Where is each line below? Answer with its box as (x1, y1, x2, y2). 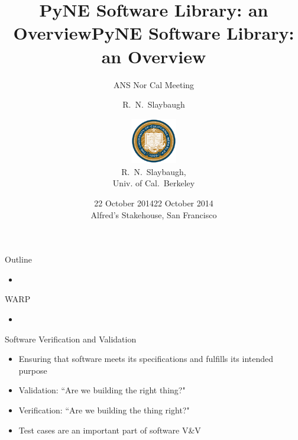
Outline (5, 253, 32, 266)
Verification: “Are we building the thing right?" (18, 403, 190, 416)
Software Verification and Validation (5, 332, 137, 345)
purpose (18, 364, 47, 376)
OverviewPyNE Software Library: (13, 21, 294, 45)
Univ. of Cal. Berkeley (112, 177, 195, 189)
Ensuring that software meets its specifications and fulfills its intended (18, 352, 274, 365)
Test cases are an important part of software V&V (18, 423, 201, 436)
